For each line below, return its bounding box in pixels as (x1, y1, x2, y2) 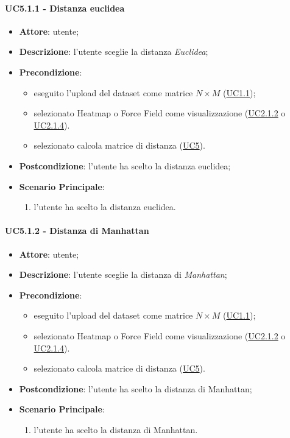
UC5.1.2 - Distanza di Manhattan (5, 224, 149, 237)
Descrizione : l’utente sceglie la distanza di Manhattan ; (19, 268, 227, 281)
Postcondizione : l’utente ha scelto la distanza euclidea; (19, 159, 231, 172)
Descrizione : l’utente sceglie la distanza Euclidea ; (19, 45, 208, 58)
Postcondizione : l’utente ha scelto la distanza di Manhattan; (19, 382, 252, 395)
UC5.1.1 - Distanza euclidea (5, 1, 125, 14)
